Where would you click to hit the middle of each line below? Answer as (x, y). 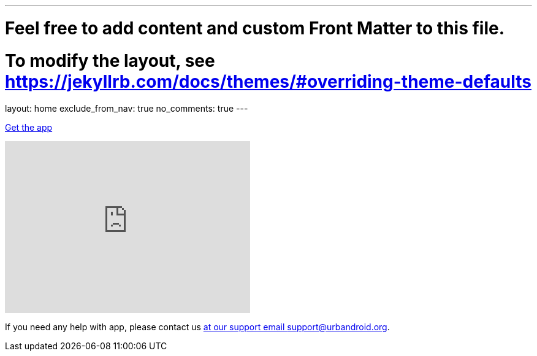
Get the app (29, 128)
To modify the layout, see (110, 60)
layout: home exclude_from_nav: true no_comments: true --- (127, 109)
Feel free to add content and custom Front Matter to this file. (255, 28)
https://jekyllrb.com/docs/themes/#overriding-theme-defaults (268, 81)
